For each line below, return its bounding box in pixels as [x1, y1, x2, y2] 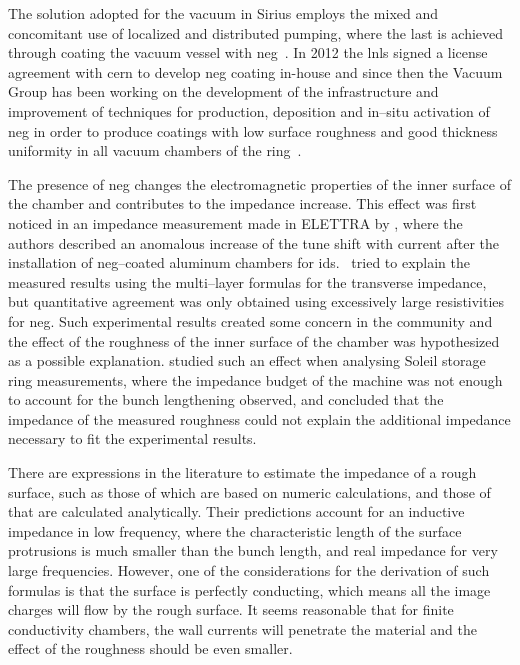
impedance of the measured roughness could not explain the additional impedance [8, 408, 511, 429]
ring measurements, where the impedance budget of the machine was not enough [8, 369, 503, 390]
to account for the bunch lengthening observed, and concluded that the [8, 389, 444, 410]
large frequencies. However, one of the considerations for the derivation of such [8, 560, 490, 581]
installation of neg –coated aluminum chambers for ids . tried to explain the [8, 252, 471, 273]
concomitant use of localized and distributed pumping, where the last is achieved [8, 22, 504, 43]
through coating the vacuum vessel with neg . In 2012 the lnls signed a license [8, 42, 488, 63]
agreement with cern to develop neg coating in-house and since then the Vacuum [8, 61, 503, 82]
